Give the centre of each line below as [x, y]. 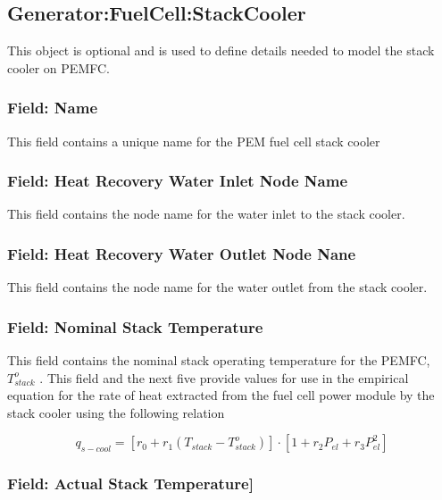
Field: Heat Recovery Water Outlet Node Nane [182, 253]
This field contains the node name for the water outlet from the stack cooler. [217, 287]
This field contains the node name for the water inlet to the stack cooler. [206, 214]
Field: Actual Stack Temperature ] [130, 483]
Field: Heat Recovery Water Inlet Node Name [178, 181]
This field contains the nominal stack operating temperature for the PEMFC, [219, 360]
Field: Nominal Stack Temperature [135, 326]
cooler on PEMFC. [58, 67]
